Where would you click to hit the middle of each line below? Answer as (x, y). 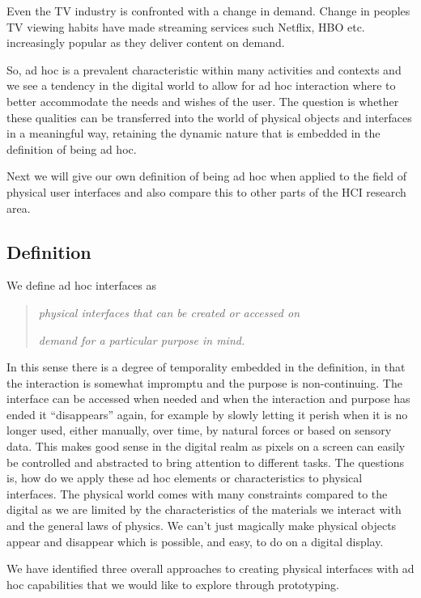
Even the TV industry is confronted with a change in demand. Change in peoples (208, 11)
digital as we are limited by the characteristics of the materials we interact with (204, 509)
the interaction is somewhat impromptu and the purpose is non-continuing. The (204, 382)
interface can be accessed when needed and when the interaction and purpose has (208, 399)
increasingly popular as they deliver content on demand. (146, 42)
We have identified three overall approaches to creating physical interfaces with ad (210, 568)
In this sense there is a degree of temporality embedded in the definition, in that (206, 367)
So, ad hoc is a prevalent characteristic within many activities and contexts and (204, 69)
